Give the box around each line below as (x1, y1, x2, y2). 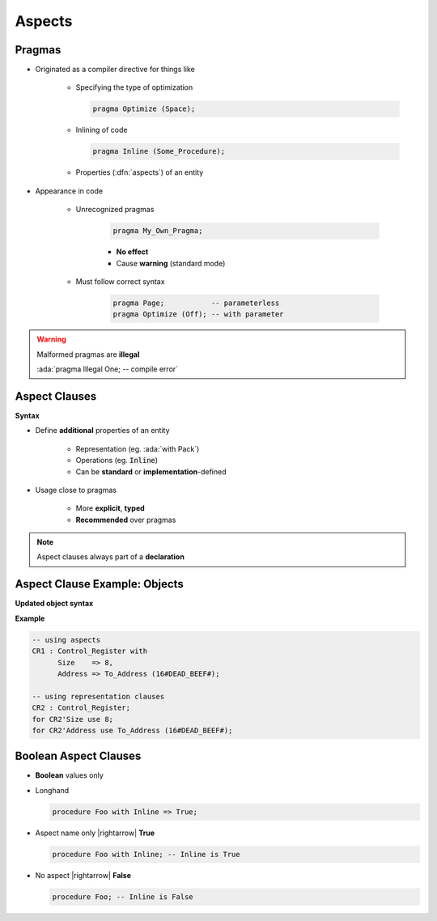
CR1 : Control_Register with (32, 647, 148, 656)
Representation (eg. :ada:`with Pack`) (75, 444, 200, 453)
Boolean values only (35, 770, 104, 780)
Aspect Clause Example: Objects (15, 577, 184, 591)
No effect (116, 247, 149, 257)
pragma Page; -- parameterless (112, 298, 280, 308)
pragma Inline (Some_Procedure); (92, 146, 226, 156)
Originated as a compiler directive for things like (35, 65, 196, 74)
